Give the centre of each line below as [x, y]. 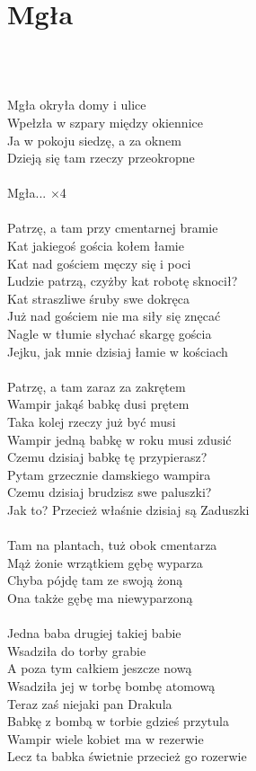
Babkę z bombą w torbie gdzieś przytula [118, 721]
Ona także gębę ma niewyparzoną [100, 597]
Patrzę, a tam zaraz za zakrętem [97, 386]
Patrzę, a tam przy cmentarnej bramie [113, 228]
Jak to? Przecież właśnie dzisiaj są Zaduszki [128, 509]
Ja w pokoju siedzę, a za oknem [94, 140]
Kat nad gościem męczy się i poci [99, 263]
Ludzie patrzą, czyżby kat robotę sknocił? [123, 281]
